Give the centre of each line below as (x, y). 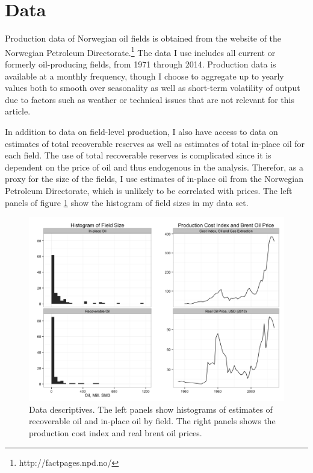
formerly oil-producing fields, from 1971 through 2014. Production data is (141, 64)
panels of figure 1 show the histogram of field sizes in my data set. (127, 202)
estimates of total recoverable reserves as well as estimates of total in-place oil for (155, 143)
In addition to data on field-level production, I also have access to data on (141, 131)
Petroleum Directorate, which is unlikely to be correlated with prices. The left (149, 190)
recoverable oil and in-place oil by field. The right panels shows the (152, 421)
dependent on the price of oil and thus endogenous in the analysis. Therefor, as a (154, 167)
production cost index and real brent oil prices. (116, 432)
